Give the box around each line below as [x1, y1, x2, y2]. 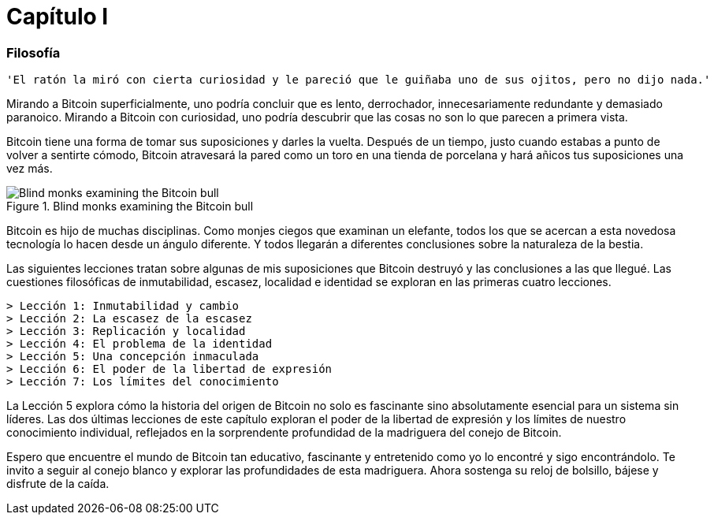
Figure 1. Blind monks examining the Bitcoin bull [6, 199, 254, 214]
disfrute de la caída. [6, 477, 110, 491]
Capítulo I [6, 3, 109, 30]
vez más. [6, 162, 53, 176]
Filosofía [6, 44, 61, 61]
